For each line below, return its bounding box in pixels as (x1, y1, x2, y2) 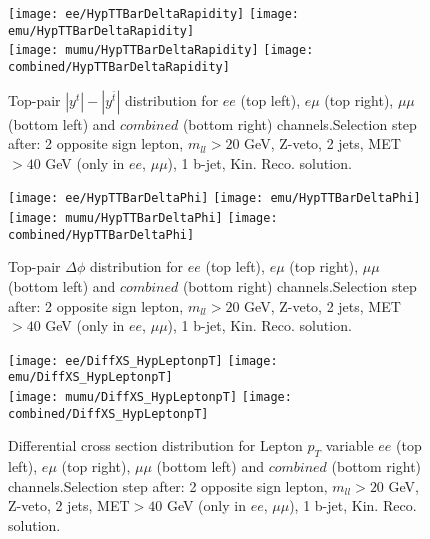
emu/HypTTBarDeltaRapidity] (8, 23, 195, 38)
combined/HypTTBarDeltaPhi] (8, 227, 195, 242)
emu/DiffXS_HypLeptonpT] (8, 370, 173, 385)
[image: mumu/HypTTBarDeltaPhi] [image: (8, 211, 278, 226)
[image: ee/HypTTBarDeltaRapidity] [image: (8, 7, 300, 21)
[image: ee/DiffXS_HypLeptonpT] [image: (8, 353, 278, 368)
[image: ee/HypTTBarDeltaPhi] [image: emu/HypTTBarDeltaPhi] (8, 191, 421, 206)
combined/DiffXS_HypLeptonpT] (8, 406, 209, 421)
